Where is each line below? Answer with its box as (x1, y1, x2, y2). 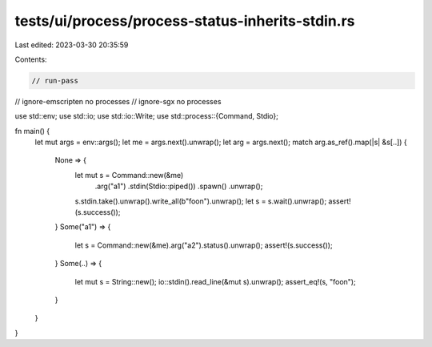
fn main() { (14, 126, 50, 135)
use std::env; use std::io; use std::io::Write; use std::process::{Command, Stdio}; (14, 111, 279, 121)
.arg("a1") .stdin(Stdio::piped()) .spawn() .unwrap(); (94, 181, 263, 192)
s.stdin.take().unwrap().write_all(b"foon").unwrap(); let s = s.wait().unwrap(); (74, 196, 327, 206)
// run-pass (31, 76, 79, 85)
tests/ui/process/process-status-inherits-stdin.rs (14, 12, 355, 30)
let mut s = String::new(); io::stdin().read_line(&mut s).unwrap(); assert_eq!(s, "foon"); (74, 276, 356, 286)
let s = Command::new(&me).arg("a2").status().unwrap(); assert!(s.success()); (74, 240, 333, 250)
